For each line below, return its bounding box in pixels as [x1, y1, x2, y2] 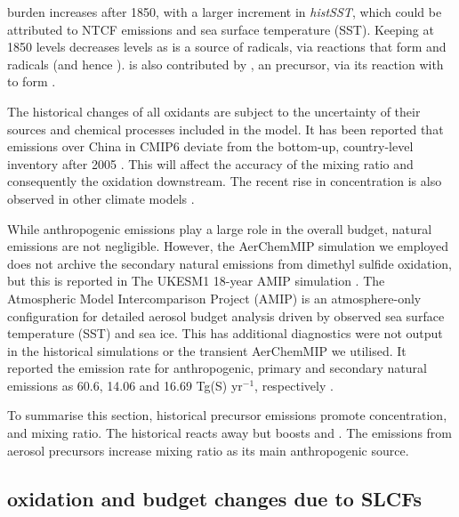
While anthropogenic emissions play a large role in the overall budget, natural [7, 219, 432, 238]
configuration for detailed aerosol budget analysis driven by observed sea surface [7, 306, 445, 325]
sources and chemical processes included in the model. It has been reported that [7, 119, 444, 138]
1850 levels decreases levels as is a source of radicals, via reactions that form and [7, 37, 447, 56]
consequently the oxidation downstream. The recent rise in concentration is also [7, 172, 442, 190]
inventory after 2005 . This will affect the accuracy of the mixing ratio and [7, 154, 414, 173]
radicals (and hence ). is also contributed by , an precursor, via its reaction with [7, 54, 444, 73]
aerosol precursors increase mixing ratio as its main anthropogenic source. [7, 440, 409, 459]
